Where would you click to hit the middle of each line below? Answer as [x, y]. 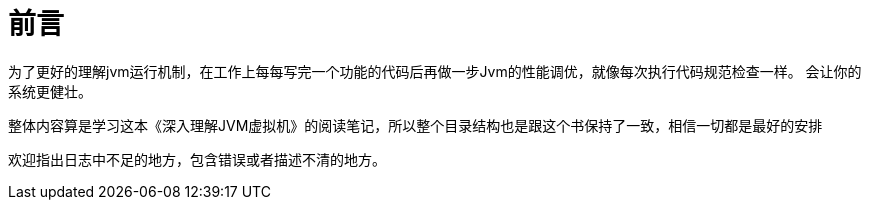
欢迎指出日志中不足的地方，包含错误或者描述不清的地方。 [197, 159]
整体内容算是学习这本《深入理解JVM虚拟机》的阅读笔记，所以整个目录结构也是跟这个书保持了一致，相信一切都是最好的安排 [415, 125]
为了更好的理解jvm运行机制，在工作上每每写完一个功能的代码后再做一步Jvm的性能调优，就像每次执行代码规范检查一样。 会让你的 [435, 71]
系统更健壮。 [50, 91]
